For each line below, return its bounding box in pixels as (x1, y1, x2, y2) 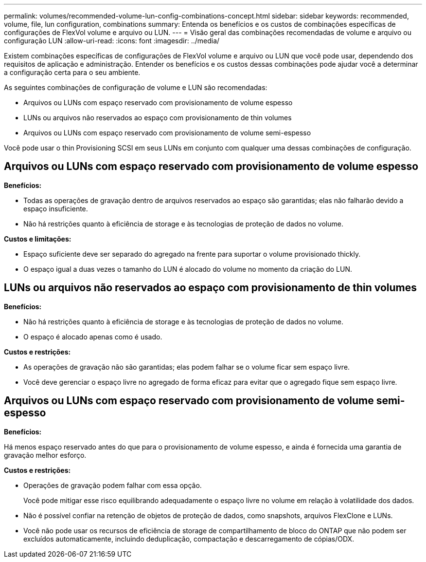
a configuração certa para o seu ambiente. (4, 68, 141, 76)
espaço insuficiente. (23, 204, 88, 213)
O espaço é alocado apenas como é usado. (23, 332, 162, 341)
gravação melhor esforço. (4, 450, 87, 459)
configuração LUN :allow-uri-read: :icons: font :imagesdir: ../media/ (4, 37, 220, 45)
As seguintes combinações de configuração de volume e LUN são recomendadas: (4, 83, 267, 92)
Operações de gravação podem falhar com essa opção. (23, 481, 202, 489)
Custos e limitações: (4, 234, 71, 243)
